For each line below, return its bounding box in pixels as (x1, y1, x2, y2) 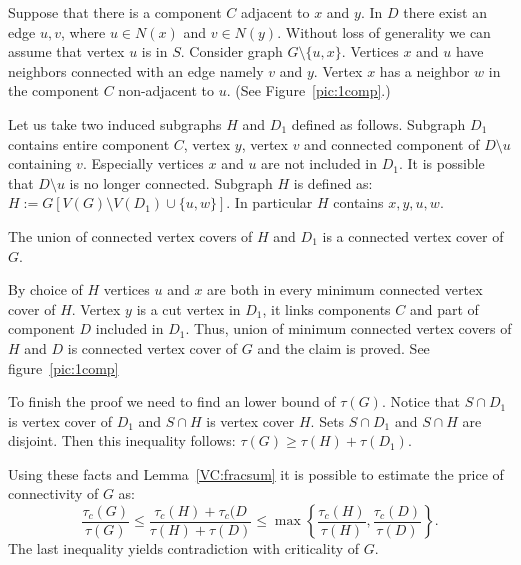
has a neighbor (379, 60, 470, 81)
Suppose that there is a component (8, 2, 222, 22)
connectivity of (8, 483, 99, 504)
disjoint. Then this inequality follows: (8, 430, 236, 451)
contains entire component (8, 133, 170, 154)
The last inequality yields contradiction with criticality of (8, 538, 360, 559)
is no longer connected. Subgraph (69, 172, 273, 193)
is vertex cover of (8, 410, 112, 431)
